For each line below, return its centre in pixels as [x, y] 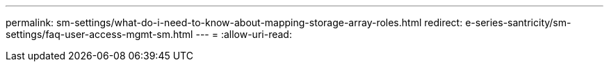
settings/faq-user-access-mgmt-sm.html [99, 34]
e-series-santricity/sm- [518, 22]
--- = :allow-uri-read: [244, 34]
